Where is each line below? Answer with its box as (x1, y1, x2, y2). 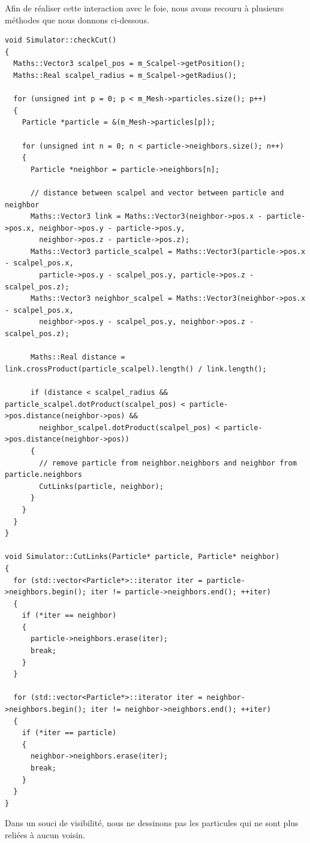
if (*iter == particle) (22, 729, 117, 738)
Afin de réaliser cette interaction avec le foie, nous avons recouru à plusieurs (5, 2, 284, 14)
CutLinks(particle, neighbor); (39, 482, 164, 491)
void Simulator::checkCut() (5, 36, 117, 45)
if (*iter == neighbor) (22, 611, 117, 620)
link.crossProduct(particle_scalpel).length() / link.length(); (5, 364, 267, 373)
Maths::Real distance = (30, 353, 125, 362)
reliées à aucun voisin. (5, 828, 85, 841)
